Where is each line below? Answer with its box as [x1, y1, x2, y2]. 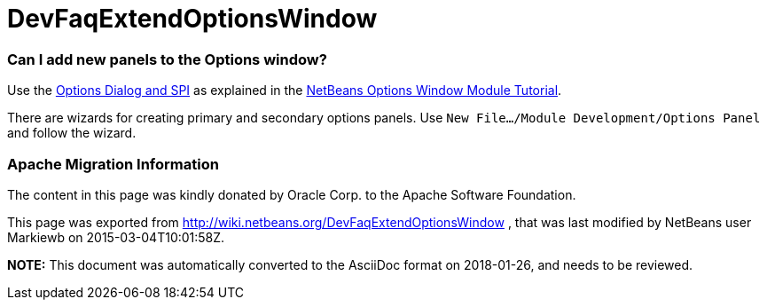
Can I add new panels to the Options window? [7, 50, 327, 68]
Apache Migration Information [7, 154, 219, 173]
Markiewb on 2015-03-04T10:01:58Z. [7, 229, 225, 245]
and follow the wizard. [7, 125, 137, 141]
